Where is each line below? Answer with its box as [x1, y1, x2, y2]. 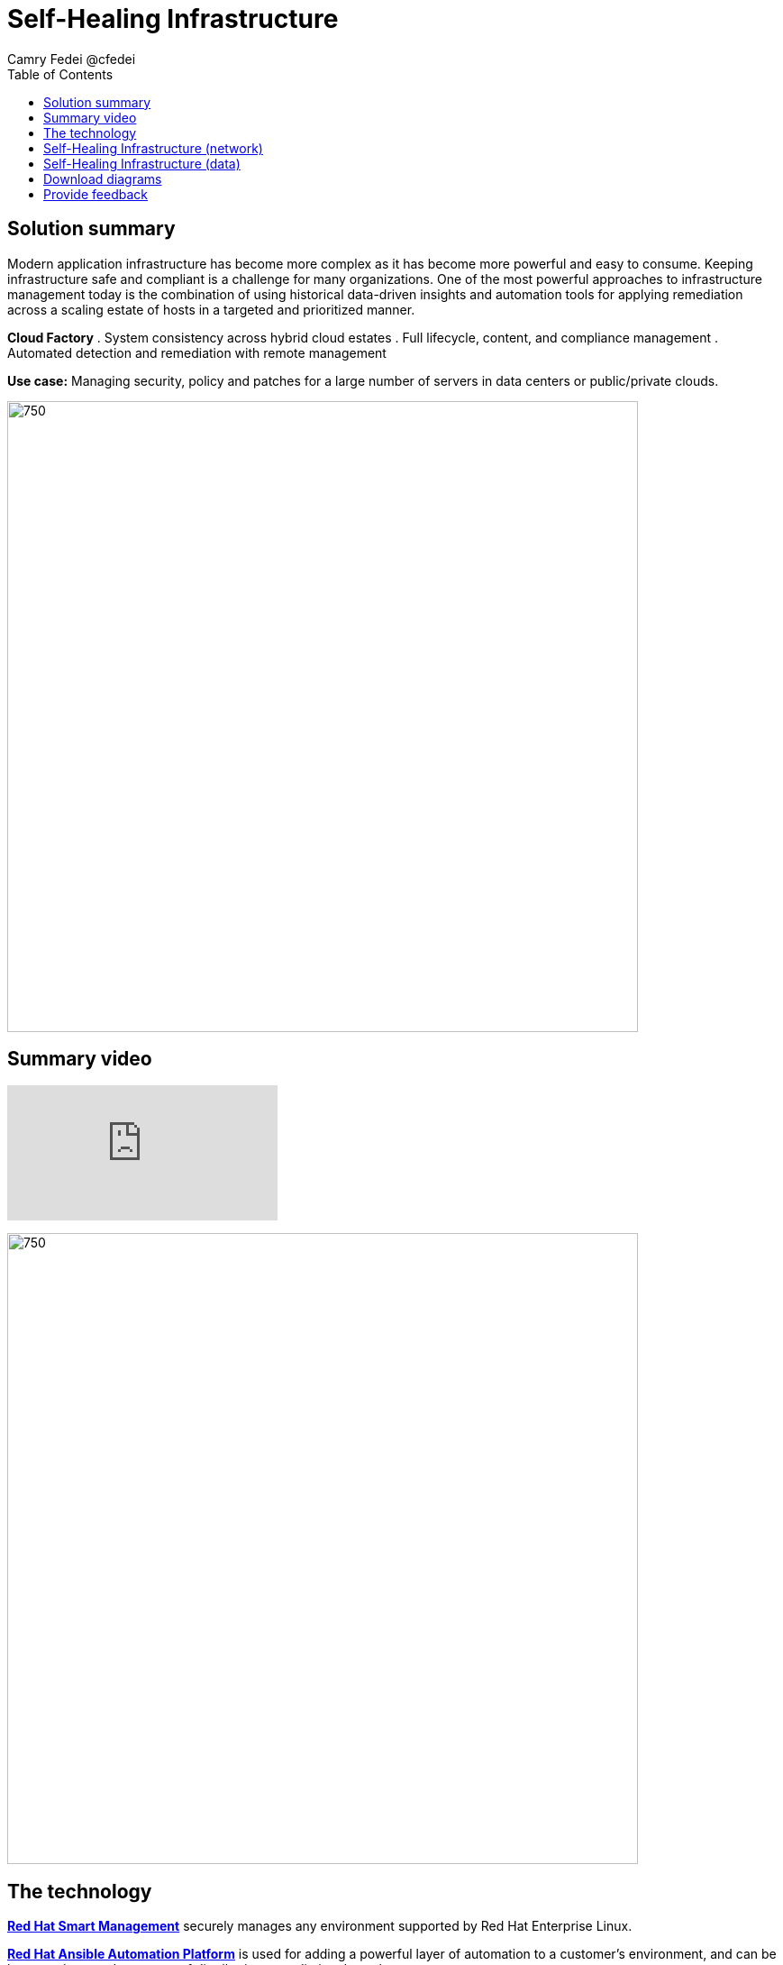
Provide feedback [43, 186, 148, 202]
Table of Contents [7, 66, 114, 82]
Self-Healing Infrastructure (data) [43, 155, 241, 171]
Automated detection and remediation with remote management [7, 344, 387, 361]
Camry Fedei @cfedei [7, 50, 136, 67]
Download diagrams [43, 170, 162, 187]
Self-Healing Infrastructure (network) [43, 140, 263, 156]
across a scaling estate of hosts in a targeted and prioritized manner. [7, 301, 415, 317]
